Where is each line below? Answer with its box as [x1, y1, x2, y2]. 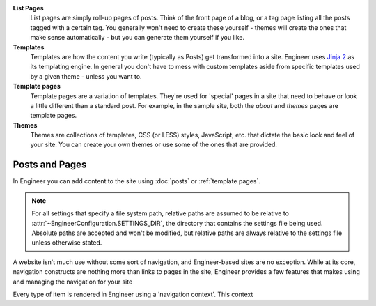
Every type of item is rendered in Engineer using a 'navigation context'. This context [13, 290, 253, 298]
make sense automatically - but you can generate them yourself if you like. [30, 33, 245, 42]
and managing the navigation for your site [13, 277, 133, 286]
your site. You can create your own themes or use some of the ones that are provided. [30, 140, 278, 149]
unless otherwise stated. [31, 238, 102, 247]
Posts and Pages [13, 159, 87, 171]
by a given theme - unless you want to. [30, 72, 142, 80]
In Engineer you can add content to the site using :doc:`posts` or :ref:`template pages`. [13, 177, 261, 185]
